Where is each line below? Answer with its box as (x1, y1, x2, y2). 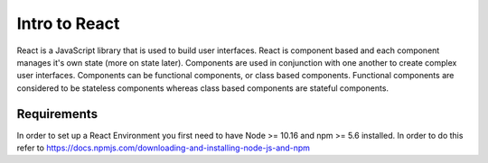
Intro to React (16, 14, 120, 33)
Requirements (16, 106, 99, 122)
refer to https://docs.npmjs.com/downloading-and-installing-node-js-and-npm (16, 142, 311, 153)
